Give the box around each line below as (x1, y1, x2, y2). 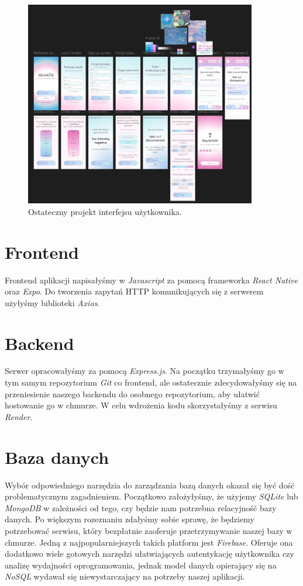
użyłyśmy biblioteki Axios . (5, 296, 100, 308)
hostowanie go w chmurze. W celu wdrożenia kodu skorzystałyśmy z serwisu (5, 399, 277, 411)
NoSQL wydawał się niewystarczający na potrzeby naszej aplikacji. (5, 570, 245, 582)
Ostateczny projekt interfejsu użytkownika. (28, 205, 182, 217)
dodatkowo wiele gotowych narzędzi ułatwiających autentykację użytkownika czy (5, 547, 294, 560)
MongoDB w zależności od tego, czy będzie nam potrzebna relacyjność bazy (5, 501, 277, 514)
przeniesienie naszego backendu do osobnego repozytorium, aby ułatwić (5, 387, 260, 400)
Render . (5, 410, 33, 422)
